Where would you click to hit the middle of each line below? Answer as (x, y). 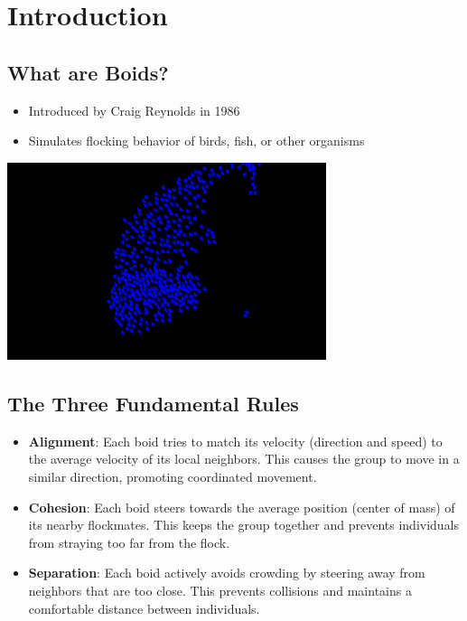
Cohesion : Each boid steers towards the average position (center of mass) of (242, 507)
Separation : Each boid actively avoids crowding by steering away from (227, 573)
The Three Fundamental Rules (153, 403)
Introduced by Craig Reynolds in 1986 (134, 110)
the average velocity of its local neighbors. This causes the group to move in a (244, 459)
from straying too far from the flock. (129, 542)
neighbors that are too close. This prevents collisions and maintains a (220, 590)
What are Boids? (88, 72)
